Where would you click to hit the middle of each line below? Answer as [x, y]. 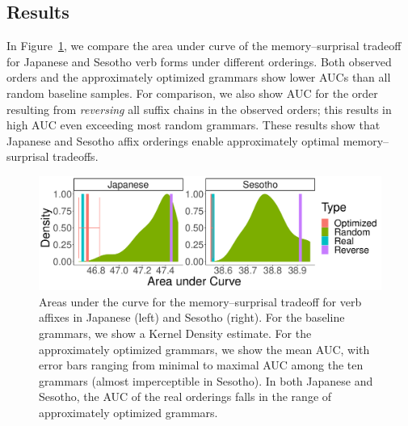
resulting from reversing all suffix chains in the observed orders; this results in [199, 109]
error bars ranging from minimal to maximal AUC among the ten [201, 365]
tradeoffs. [76, 156]
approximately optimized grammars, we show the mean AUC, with [204, 349]
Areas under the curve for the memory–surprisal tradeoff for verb [200, 301]
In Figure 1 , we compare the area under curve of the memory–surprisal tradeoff [204, 46]
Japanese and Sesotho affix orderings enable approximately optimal [173, 140]
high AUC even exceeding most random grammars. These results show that [193, 125]
